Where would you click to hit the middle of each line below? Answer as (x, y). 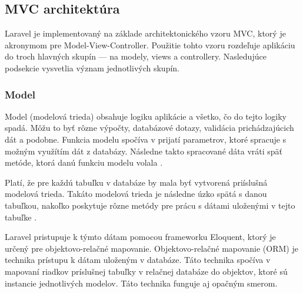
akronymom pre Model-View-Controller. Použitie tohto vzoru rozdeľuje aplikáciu (150, 45)
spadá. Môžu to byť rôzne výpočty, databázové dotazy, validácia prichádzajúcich (149, 128)
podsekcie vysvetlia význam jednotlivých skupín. (92, 68)
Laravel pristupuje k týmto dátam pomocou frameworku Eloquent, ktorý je (140, 237)
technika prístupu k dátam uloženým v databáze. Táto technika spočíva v (138, 260)
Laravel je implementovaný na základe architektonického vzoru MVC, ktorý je (145, 33)
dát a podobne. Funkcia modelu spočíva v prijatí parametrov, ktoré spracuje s (146, 139)
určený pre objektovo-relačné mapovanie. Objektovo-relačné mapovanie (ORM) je (151, 248)
